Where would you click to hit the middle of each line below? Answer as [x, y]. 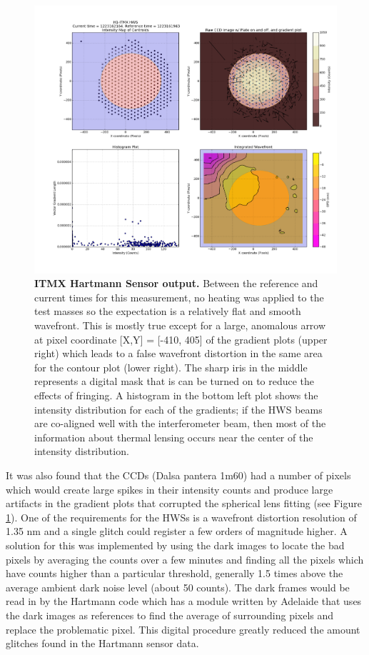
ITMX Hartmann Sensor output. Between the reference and [176, 283]
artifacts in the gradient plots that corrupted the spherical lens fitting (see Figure [184, 503]
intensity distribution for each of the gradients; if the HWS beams [178, 409]
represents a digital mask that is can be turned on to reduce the [175, 381]
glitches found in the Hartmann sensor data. [102, 643]
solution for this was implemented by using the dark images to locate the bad [175, 545]
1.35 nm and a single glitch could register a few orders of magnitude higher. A [177, 531]
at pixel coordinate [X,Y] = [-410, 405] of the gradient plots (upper [181, 339]
